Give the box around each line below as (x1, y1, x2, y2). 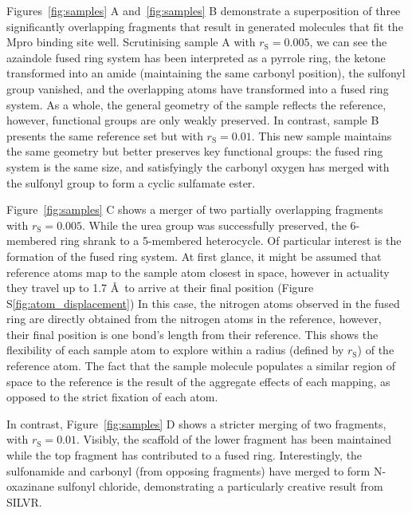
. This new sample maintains (251, 127, 392, 144)
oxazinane (6, 478, 54, 495)
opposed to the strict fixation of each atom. (6, 389, 218, 405)
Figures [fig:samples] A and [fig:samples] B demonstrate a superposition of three (6, 2, 401, 18)
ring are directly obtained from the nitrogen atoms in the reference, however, (6, 310, 382, 327)
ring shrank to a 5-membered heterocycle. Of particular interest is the (60, 232, 402, 249)
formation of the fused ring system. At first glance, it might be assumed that (6, 247, 382, 264)
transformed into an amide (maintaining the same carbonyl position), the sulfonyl (6, 65, 406, 81)
